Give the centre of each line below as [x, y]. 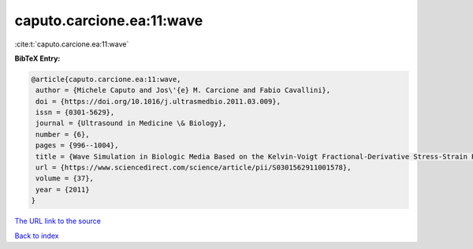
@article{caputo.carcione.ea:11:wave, [106, 79]
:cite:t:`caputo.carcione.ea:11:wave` [72, 44]
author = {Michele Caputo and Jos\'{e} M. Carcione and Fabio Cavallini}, [183, 90]
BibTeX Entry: [37, 58]
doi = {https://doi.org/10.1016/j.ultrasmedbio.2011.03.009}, [158, 101]
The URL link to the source [58, 221]
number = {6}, [63, 134]
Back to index [37, 236]
